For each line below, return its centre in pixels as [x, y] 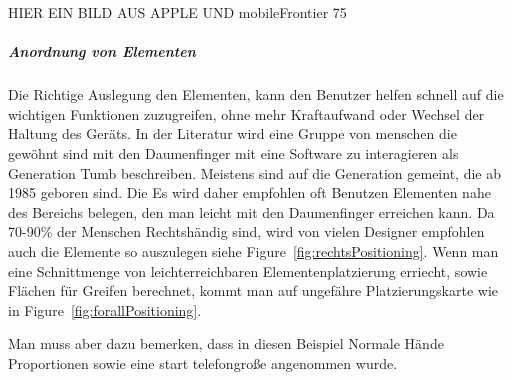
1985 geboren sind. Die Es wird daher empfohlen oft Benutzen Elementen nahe [249, 192]
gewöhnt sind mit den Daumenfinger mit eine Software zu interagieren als [233, 152]
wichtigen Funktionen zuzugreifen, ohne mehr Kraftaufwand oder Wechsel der [246, 113]
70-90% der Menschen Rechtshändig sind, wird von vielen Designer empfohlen [246, 231]
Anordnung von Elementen [102, 51]
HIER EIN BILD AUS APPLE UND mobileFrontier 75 [177, 12]
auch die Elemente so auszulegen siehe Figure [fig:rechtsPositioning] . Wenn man [253, 250]
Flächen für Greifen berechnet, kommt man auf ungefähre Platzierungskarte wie [253, 290]
